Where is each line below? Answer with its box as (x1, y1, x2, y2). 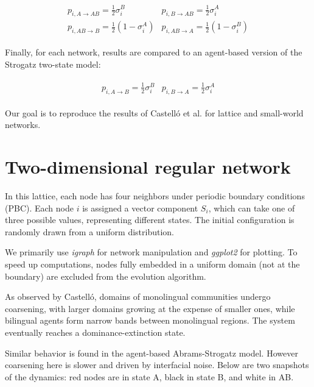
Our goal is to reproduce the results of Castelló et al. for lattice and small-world (5, 106, 304, 119)
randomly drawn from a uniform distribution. (5, 225, 175, 238)
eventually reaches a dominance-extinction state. (5, 326, 186, 339)
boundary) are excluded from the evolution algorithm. (5, 269, 206, 282)
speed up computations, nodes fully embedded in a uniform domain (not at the (5, 258, 300, 271)
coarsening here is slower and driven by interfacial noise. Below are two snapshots (5, 358, 309, 371)
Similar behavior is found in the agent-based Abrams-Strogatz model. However (5, 346, 298, 359)
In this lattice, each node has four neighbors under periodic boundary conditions (5, 190, 305, 202)
